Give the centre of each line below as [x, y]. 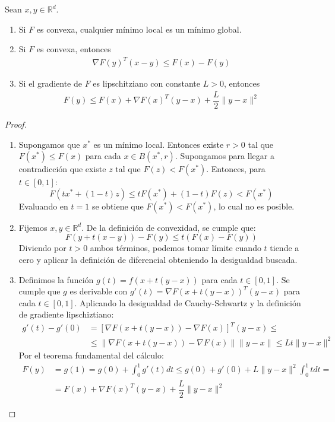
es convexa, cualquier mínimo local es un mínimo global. [139, 29]
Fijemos [33, 227]
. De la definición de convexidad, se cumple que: [169, 227]
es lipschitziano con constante [147, 83]
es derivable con [99, 291]
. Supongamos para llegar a [225, 156]
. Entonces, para [236, 169]
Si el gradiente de [50, 83]
